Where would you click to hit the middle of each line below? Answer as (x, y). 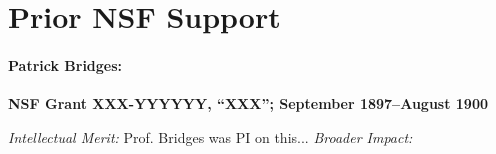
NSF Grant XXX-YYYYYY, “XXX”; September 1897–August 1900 (248, 103)
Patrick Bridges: (65, 64)
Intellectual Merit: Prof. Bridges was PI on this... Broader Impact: (210, 136)
